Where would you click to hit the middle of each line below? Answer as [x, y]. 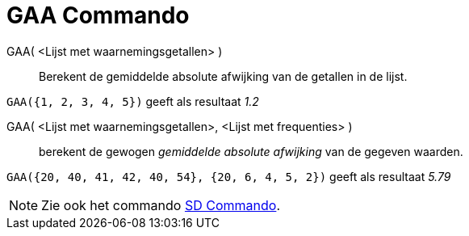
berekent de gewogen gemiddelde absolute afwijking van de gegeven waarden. [251, 151]
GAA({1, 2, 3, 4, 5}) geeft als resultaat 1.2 [133, 101]
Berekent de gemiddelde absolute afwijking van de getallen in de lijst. [223, 76]
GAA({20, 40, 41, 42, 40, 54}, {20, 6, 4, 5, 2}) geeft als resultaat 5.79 [229, 176]
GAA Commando [98, 15]
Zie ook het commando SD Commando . [161, 205]
